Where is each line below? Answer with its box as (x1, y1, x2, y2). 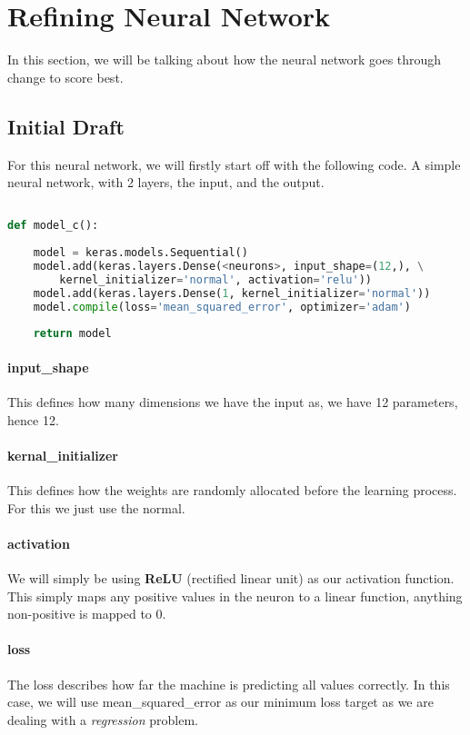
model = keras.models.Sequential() (33, 246, 248, 260)
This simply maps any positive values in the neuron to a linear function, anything (7, 586, 463, 605)
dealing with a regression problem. (7, 710, 198, 729)
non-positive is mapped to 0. (7, 604, 166, 623)
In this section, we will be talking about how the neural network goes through (7, 50, 442, 69)
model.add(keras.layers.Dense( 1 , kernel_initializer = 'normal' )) (33, 286, 431, 300)
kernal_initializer (7, 445, 118, 464)
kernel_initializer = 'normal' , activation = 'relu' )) (59, 273, 372, 286)
